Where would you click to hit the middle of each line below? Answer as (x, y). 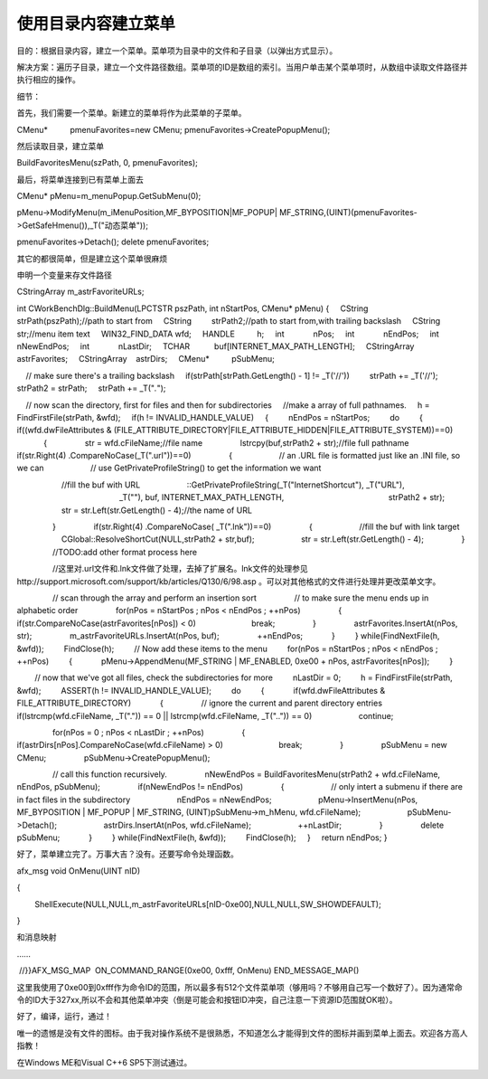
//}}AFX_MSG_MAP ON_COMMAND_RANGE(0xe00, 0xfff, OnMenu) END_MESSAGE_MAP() (189, 970)
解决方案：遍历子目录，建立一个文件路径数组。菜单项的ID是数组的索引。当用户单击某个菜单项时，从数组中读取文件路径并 (242, 67)
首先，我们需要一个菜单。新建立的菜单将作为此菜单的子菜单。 (131, 113)
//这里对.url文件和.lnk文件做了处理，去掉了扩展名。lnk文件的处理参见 (181, 569)
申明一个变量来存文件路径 (64, 275)
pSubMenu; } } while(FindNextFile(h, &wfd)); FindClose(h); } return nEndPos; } (202, 838)
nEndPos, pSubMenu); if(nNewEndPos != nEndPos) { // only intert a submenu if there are (239, 787)
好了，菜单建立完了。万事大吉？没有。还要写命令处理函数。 (127, 854)
